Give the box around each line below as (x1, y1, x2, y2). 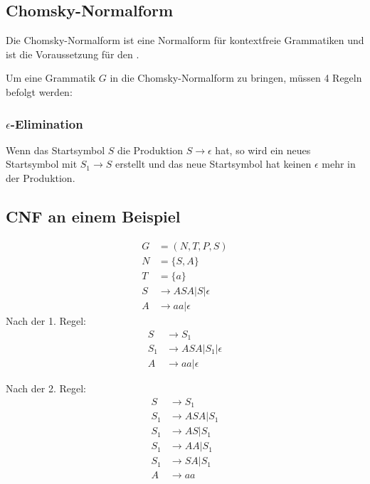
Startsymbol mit (6, 156, 78, 171)
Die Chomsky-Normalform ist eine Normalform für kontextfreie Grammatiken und (6, 33, 364, 48)
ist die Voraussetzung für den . (6, 46, 139, 61)
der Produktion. (6, 170, 75, 185)
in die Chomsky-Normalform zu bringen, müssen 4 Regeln (110, 70, 362, 85)
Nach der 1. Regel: (6, 313, 86, 328)
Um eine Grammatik (6, 70, 96, 85)
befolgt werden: (6, 84, 73, 99)
